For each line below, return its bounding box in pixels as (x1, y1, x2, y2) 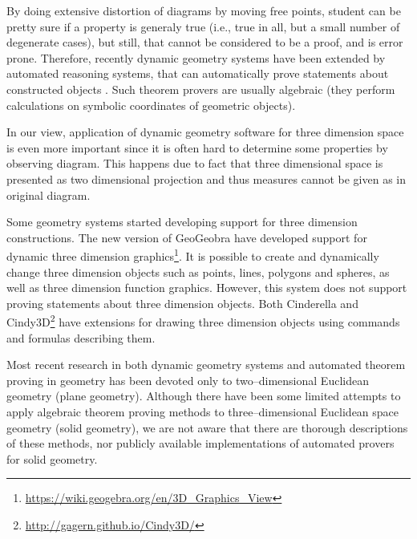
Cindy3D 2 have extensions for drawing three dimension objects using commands (6, 311, 400, 330)
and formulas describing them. (6, 329, 156, 346)
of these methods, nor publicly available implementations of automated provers (6, 435, 395, 452)
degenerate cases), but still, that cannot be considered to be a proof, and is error (6, 34, 403, 51)
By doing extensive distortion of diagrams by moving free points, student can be (6, 2, 401, 18)
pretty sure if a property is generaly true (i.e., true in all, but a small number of (6, 18, 400, 34)
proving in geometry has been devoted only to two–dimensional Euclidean (6, 371, 369, 388)
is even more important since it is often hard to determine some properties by (6, 139, 388, 156)
